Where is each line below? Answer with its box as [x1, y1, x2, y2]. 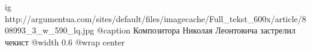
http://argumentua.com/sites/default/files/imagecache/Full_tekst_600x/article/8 [5, 12, 306, 25]
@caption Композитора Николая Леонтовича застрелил [97, 24, 296, 36]
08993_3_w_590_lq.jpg [5, 24, 94, 36]
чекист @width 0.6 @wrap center [5, 35, 125, 48]
